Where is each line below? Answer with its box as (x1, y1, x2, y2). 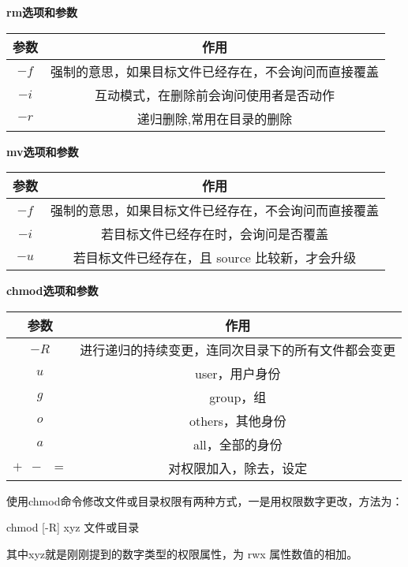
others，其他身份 (189, 411, 286, 430)
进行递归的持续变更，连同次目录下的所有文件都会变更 (80, 340, 396, 359)
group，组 (209, 387, 267, 406)
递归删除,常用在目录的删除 (137, 109, 293, 128)
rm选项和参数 (6, 4, 78, 20)
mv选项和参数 (6, 143, 79, 159)
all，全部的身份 (193, 435, 283, 453)
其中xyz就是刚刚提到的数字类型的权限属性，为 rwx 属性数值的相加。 (6, 545, 358, 561)
